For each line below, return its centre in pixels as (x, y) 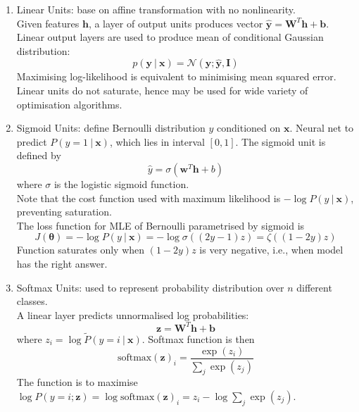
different (314, 287)
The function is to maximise (77, 382)
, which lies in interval (157, 141)
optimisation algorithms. (69, 104)
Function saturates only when (81, 250)
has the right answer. (62, 263)
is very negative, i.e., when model (271, 250)
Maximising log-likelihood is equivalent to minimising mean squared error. (176, 76)
